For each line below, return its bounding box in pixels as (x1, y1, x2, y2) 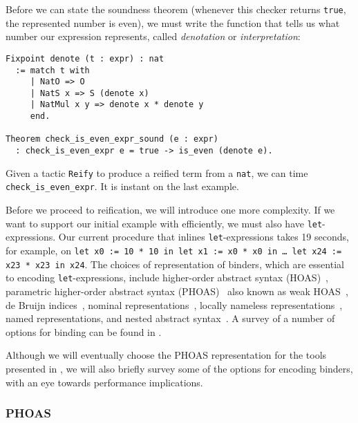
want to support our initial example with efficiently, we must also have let (6, 216, 323, 230)
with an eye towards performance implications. (6, 375, 203, 389)
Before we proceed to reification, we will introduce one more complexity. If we (6, 203, 335, 217)
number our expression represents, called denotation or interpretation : (6, 29, 301, 44)
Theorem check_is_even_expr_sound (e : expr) (6, 134, 218, 144)
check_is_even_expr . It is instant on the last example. (6, 179, 239, 194)
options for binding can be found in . (6, 324, 162, 339)
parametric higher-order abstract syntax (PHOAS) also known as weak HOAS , (6, 283, 348, 298)
